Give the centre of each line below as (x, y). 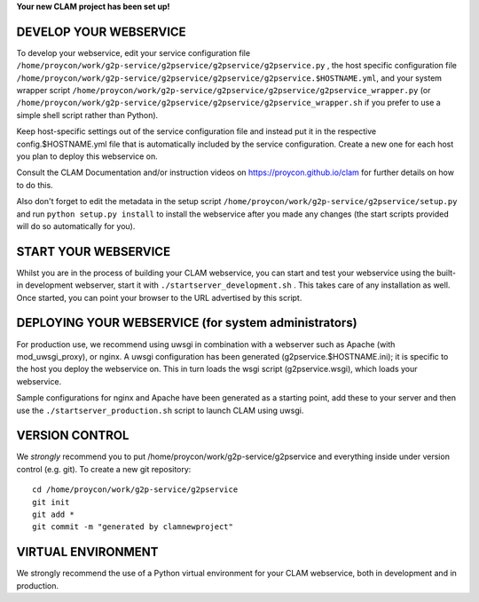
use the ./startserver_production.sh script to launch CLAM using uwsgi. (160, 410)
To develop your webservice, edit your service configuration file (133, 52)
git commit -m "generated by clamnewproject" (133, 527)
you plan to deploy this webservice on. (87, 156)
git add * (53, 515)
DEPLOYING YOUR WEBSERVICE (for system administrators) (187, 323)
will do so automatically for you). (76, 226)
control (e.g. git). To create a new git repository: (104, 469)
